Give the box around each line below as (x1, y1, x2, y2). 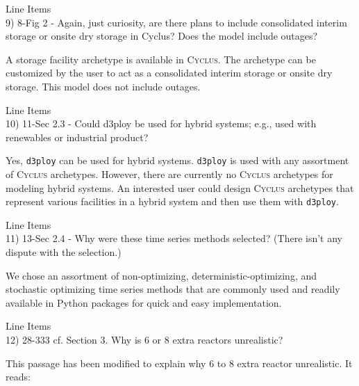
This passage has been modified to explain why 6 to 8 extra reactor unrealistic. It (6, 355, 353, 370)
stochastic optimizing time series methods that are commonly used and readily (6, 282, 340, 296)
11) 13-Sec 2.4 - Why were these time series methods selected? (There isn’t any (6, 231, 343, 246)
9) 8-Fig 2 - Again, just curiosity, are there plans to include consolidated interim (6, 15, 347, 29)
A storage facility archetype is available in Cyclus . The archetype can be (6, 51, 316, 66)
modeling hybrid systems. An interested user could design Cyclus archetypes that (6, 180, 354, 195)
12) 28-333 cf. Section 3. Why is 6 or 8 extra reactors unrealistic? (6, 332, 283, 346)
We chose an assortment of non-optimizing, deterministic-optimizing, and (6, 268, 317, 282)
